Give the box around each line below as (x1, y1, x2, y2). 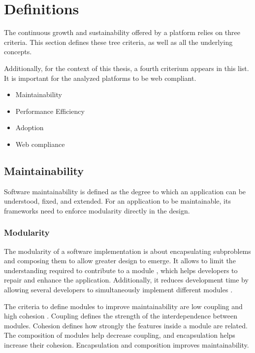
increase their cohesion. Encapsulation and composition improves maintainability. (4, 340, 249, 350)
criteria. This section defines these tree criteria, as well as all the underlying (4, 36, 233, 47)
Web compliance (15, 139, 65, 149)
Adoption (15, 122, 44, 133)
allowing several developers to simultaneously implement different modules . (4, 284, 233, 295)
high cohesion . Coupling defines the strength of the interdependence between (4, 311, 237, 321)
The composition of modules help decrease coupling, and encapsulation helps (4, 330, 235, 340)
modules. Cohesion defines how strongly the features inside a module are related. (4, 320, 248, 330)
